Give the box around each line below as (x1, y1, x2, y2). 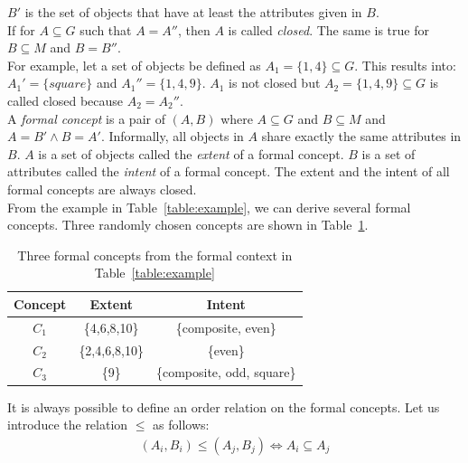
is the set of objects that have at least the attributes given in (24, 3, 362, 21)
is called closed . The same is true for (228, 20, 429, 39)
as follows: (153, 415, 210, 434)
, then (178, 20, 211, 39)
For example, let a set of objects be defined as (7, 55, 261, 74)
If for (7, 20, 35, 39)
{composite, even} (175, 317, 276, 336)
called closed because (7, 90, 124, 109)
